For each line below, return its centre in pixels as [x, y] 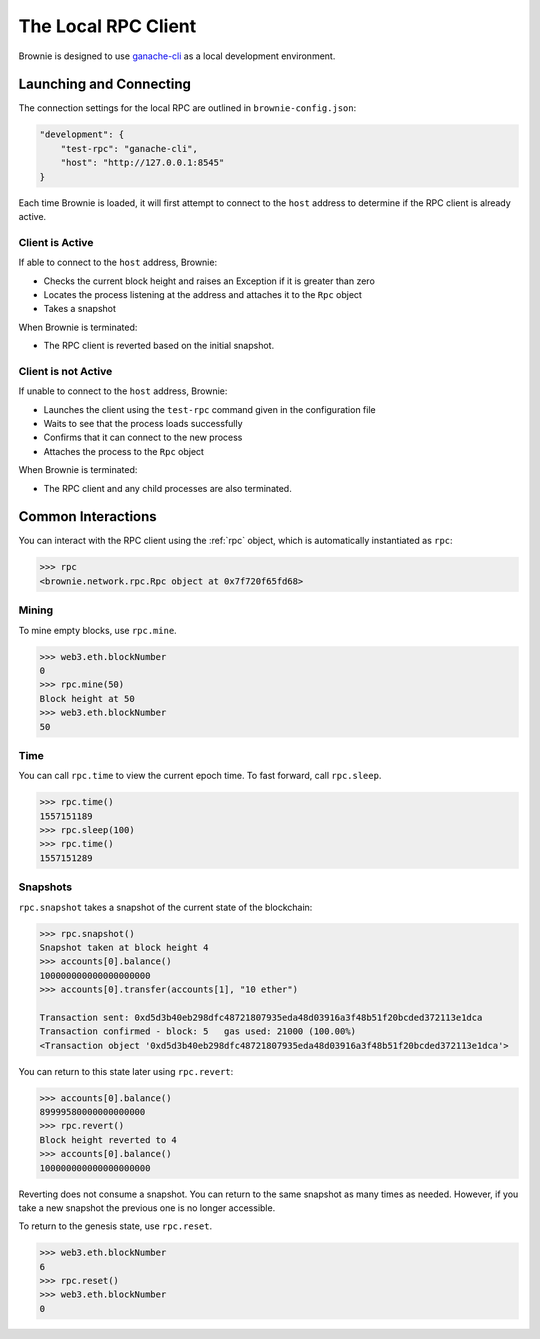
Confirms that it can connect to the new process [143, 437]
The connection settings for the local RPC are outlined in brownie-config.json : [187, 108]
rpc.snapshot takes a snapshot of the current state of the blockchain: [165, 907]
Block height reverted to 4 [108, 1139]
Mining [36, 610]
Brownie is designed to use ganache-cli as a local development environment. [177, 56]
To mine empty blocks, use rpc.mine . [97, 630]
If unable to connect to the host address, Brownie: [123, 391]
